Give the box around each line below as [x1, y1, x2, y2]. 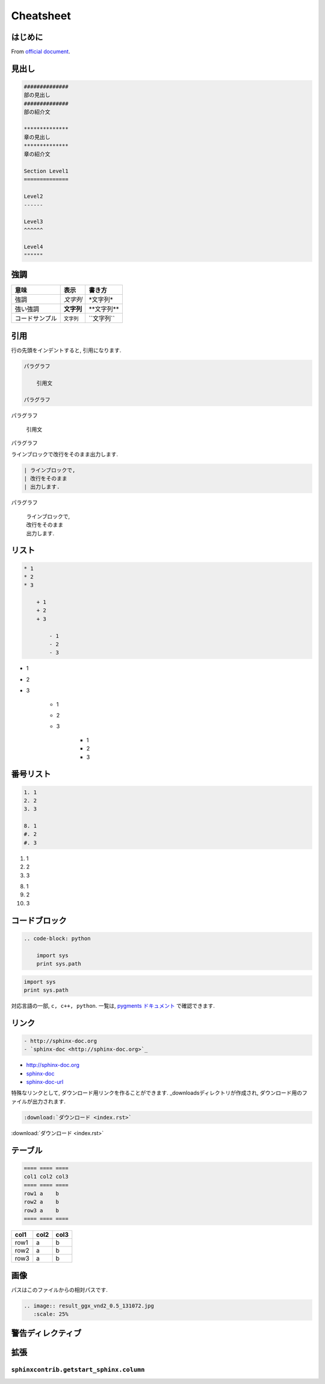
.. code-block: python [23, 935, 91, 942]
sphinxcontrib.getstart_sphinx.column [11, 1366, 145, 1374]
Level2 [23, 193, 43, 200]
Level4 [23, 244, 43, 250]
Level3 [23, 218, 43, 225]
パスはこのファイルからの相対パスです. [11, 1286, 108, 1293]
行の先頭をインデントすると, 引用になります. [11, 347, 122, 354]
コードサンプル [14, 314, 57, 322]
